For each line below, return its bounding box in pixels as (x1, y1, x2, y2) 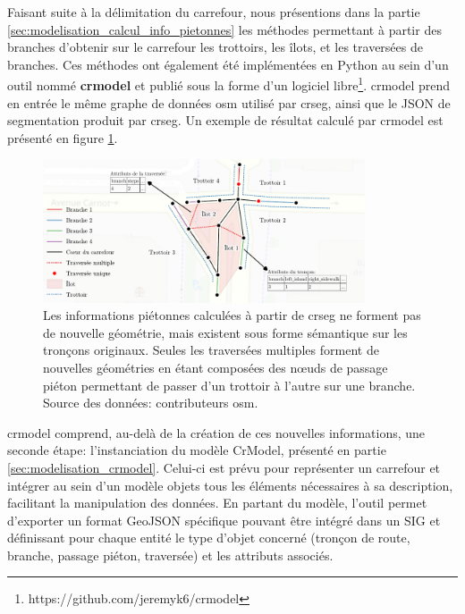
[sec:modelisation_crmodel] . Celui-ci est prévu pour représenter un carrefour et (7, 458, 441, 476)
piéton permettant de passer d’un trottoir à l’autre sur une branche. (43, 375, 416, 394)
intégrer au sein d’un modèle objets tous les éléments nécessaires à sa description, (7, 475, 453, 494)
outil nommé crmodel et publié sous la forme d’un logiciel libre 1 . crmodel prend (7, 73, 451, 95)
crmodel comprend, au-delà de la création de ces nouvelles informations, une (7, 423, 426, 442)
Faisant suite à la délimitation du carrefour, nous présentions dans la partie (7, 3, 420, 21)
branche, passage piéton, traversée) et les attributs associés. (7, 545, 334, 564)
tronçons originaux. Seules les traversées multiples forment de (43, 341, 379, 359)
